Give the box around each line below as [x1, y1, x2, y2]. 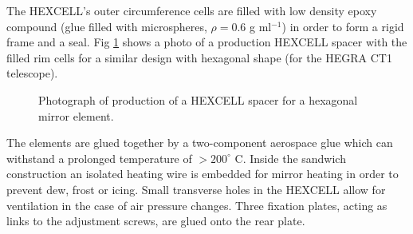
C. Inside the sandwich [234, 149, 346, 166]
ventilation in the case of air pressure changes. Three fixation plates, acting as [6, 196, 387, 213]
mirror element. [38, 107, 114, 124]
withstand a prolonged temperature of [6, 149, 192, 166]
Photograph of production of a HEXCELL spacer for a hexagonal [38, 91, 358, 108]
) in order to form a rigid [281, 18, 404, 34]
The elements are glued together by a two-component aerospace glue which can [6, 134, 393, 151]
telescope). [6, 65, 58, 81]
